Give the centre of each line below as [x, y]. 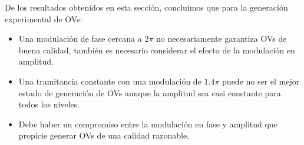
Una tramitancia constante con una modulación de [110, 81]
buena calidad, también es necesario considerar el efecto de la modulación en [157, 50]
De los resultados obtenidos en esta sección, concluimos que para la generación [146, 7]
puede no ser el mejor [261, 81]
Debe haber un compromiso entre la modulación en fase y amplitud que [148, 124]
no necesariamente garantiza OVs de [222, 38]
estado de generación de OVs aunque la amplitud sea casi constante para [150, 92]
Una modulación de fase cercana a [80, 38]
